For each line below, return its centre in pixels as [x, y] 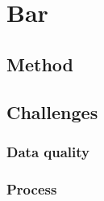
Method [40, 64]
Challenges [52, 111]
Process [32, 188]
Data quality [48, 151]
